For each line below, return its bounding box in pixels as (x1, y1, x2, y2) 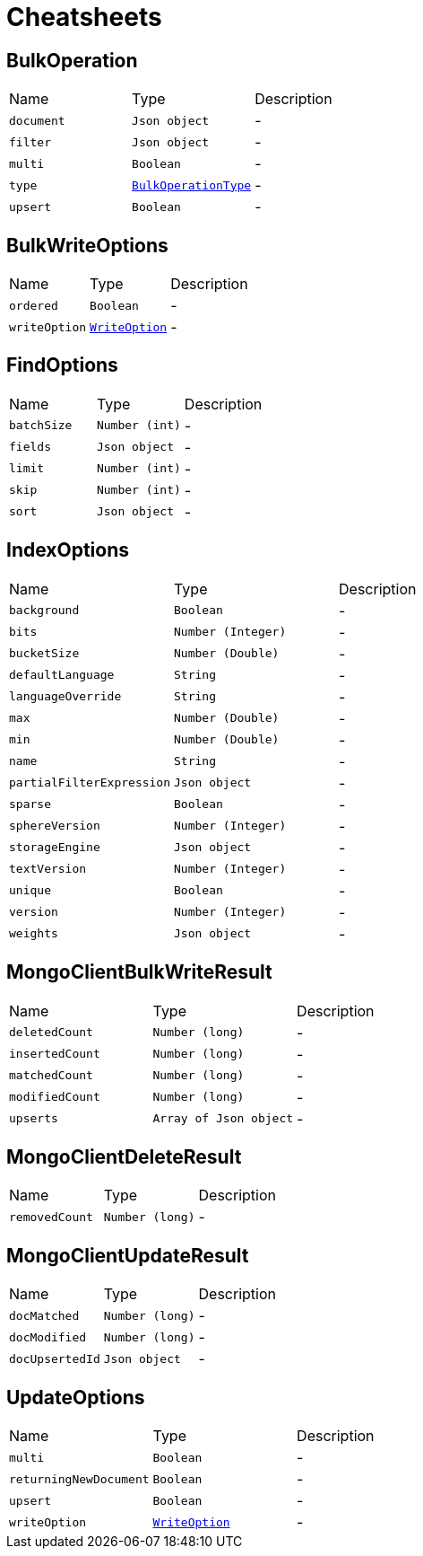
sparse (9, 797, 51, 812)
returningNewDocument (9, 1472, 150, 1486)
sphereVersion (9, 819, 100, 833)
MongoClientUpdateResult (6, 1244, 249, 1267)
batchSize (9, 418, 73, 433)
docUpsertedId (9, 1351, 100, 1366)
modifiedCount (9, 1090, 100, 1104)
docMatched (9, 1308, 80, 1323)
